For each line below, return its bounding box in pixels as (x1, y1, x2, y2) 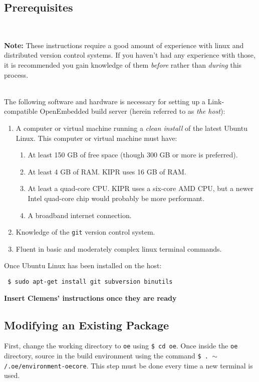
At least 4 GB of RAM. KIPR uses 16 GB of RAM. (28, 166, 186, 176)
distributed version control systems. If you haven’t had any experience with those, (4, 50, 255, 60)
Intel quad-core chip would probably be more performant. (28, 193, 205, 203)
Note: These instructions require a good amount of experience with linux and (4, 40, 244, 50)
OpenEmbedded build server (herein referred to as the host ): (40, 106, 225, 116)
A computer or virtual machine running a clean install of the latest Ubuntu (16, 122, 247, 133)
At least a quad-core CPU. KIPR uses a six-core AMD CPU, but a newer (28, 183, 254, 194)
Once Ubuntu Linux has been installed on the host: (4, 260, 162, 271)
